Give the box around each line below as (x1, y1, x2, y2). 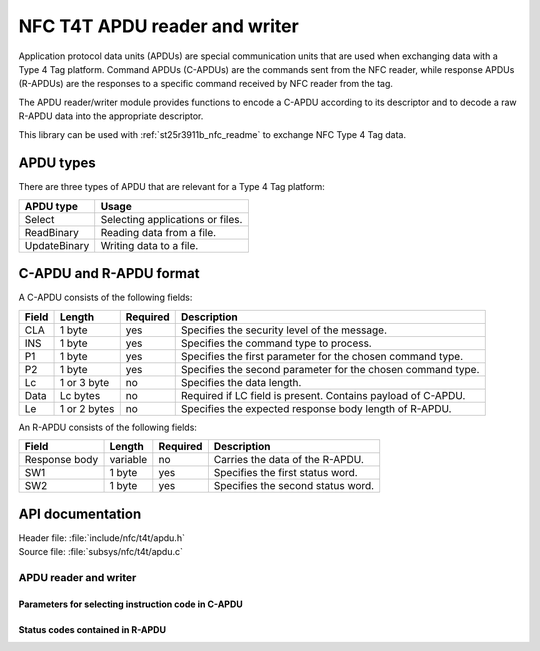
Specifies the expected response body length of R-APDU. (180, 401, 452, 415)
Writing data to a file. (100, 238, 199, 252)
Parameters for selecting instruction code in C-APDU (18, 598, 244, 610)
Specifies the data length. (180, 375, 302, 389)
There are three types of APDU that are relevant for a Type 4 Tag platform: (18, 181, 325, 193)
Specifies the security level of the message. (180, 323, 387, 337)
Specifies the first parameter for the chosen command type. (180, 349, 464, 363)
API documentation (18, 505, 142, 522)
